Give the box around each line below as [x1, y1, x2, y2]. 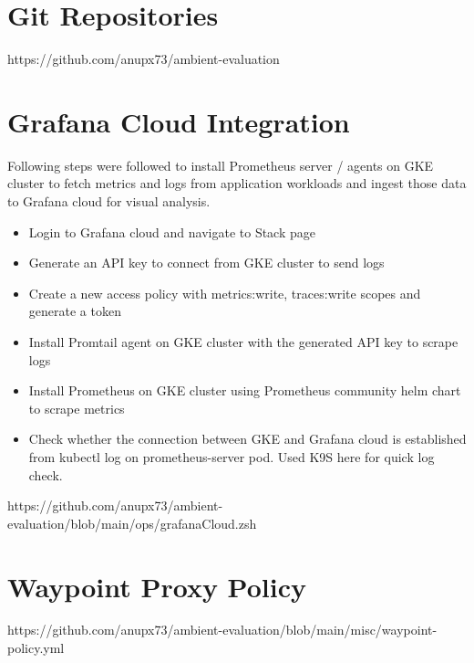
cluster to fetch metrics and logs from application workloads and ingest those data [7, 174, 467, 193]
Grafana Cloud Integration [7, 102, 350, 140]
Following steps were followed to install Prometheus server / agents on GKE [7, 155, 434, 174]
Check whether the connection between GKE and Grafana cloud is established [28, 429, 467, 448]
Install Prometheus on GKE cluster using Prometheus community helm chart [28, 381, 461, 400]
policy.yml [7, 638, 65, 658]
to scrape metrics [28, 398, 125, 417]
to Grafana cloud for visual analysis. [7, 192, 211, 211]
